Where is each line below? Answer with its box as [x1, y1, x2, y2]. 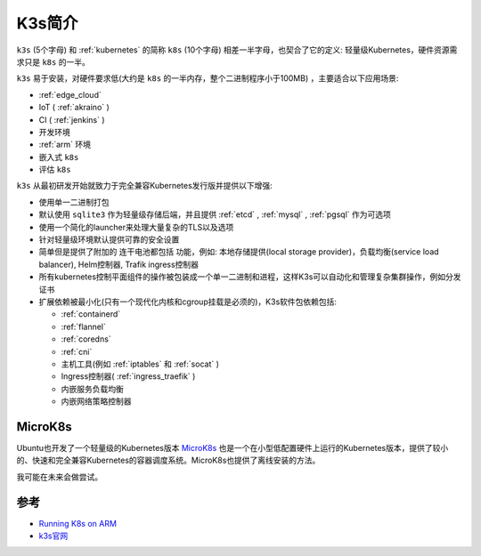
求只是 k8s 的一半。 [16, 56, 91, 67]
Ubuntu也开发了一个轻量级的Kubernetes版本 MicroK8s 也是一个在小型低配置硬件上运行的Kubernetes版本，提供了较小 [16, 443, 449, 453]
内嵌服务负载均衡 [61, 383, 124, 394]
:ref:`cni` [61, 346, 93, 357]
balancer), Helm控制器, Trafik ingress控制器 [38, 259, 200, 270]
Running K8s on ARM [38, 518, 118, 528]
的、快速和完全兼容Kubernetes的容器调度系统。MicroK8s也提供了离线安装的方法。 [16, 455, 321, 466]
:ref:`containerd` [61, 309, 121, 319]
